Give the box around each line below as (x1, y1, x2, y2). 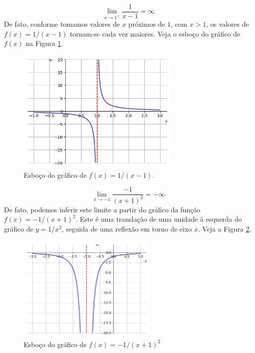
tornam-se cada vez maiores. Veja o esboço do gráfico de (70, 28, 240, 39)
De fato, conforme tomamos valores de (4, 19, 120, 29)
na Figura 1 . (26, 38, 63, 48)
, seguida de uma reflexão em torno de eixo (62, 224, 192, 234)
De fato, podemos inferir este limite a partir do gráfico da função (4, 204, 201, 214)
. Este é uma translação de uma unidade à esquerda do (76, 214, 242, 224)
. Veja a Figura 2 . (198, 224, 252, 234)
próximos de (128, 19, 165, 29)
